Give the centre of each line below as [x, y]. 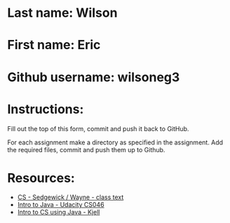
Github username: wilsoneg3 [94, 77]
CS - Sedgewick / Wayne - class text [70, 197]
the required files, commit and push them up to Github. [86, 149]
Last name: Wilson [62, 13]
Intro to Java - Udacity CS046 [61, 205]
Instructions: [46, 109]
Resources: [41, 178]
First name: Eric [54, 45]
